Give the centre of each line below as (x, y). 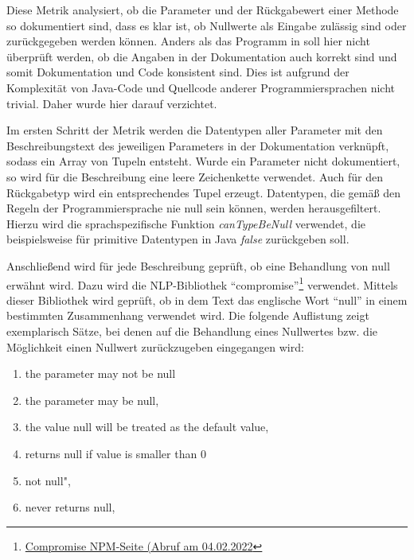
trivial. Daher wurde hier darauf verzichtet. (112, 103)
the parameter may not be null (100, 373)
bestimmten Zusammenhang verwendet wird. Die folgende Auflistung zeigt (188, 315)
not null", (48, 480)
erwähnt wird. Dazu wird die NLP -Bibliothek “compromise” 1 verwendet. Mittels (202, 283)
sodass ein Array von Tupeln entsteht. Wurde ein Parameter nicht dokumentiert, (203, 161)
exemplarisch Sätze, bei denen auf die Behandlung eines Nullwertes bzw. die (192, 331)
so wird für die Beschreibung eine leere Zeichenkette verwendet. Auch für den (195, 176)
